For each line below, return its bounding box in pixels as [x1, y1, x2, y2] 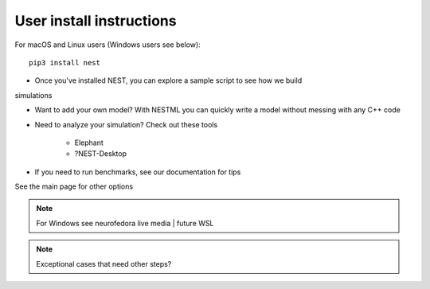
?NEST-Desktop [74, 149, 127, 158]
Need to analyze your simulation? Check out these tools [34, 119, 218, 129]
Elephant [74, 138, 104, 147]
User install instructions [14, 12, 177, 29]
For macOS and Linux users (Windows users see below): [14, 40, 201, 49]
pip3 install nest [29, 58, 101, 67]
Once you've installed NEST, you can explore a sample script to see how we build [34, 76, 303, 85]
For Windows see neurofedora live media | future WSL [36, 218, 214, 228]
